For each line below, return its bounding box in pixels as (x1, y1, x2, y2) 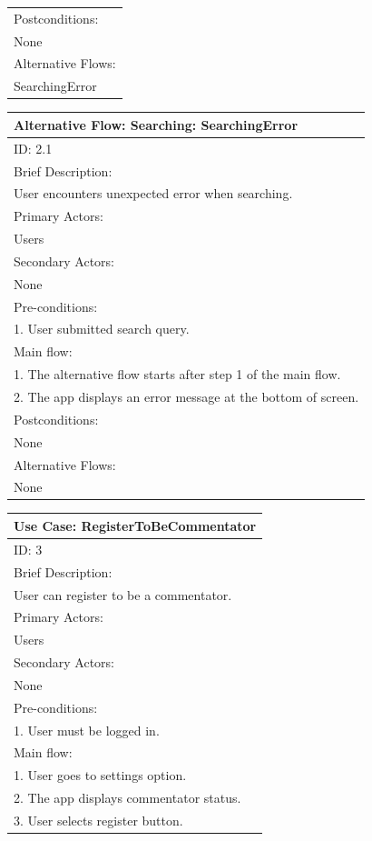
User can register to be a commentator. (14, 585, 232, 604)
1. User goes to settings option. (14, 766, 187, 785)
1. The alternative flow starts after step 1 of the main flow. (14, 365, 341, 384)
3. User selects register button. (14, 810, 183, 829)
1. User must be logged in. (14, 720, 160, 739)
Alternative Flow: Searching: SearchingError (14, 115, 299, 134)
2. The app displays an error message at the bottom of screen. (14, 387, 359, 405)
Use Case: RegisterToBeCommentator (14, 516, 257, 535)
